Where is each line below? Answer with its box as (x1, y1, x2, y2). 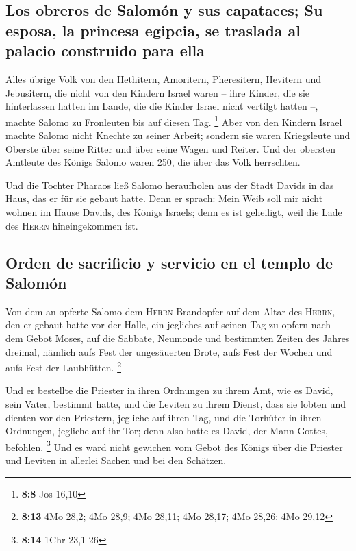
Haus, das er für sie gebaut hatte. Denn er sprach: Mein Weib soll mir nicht (5, 191, 323, 206)
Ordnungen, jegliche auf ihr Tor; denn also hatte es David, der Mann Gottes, (5, 424, 328, 438)
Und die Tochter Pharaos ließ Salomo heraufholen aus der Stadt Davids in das (5, 177, 334, 192)
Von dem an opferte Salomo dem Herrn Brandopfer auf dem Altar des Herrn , (5, 304, 335, 318)
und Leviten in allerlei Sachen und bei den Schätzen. (5, 453, 227, 467)
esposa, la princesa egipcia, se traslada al (5, 19, 301, 40)
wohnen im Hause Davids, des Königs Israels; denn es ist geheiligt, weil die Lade (5, 204, 342, 219)
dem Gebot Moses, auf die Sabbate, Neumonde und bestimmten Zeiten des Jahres (5, 330, 350, 345)
